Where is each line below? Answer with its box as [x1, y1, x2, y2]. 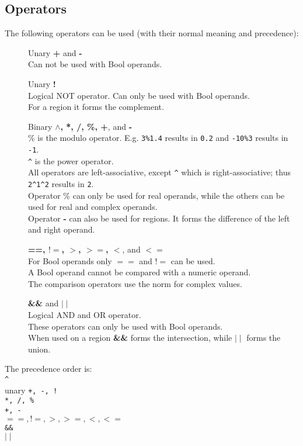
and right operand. [28, 223, 95, 236]
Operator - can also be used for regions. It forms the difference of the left [28, 212, 290, 224]
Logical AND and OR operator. [28, 308, 141, 320]
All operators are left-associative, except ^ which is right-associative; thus [28, 166, 291, 178]
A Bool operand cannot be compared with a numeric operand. [28, 266, 251, 278]
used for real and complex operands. [28, 200, 158, 213]
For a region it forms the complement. [28, 101, 164, 113]
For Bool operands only [28, 254, 112, 267]
